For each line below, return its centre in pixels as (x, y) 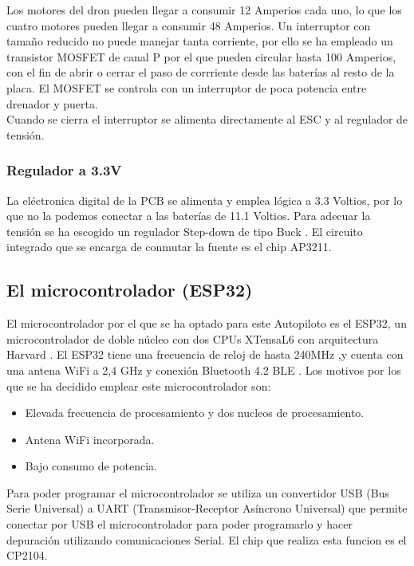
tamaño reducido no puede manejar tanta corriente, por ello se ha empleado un (200, 41)
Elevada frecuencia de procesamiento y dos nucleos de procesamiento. (195, 413)
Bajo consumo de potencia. (91, 466)
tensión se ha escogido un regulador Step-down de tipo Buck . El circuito (185, 231)
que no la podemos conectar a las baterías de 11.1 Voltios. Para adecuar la (189, 216)
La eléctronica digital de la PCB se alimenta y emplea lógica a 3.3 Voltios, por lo (205, 200)
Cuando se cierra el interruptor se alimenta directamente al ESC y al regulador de (207, 119)
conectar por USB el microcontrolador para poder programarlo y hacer (179, 524)
